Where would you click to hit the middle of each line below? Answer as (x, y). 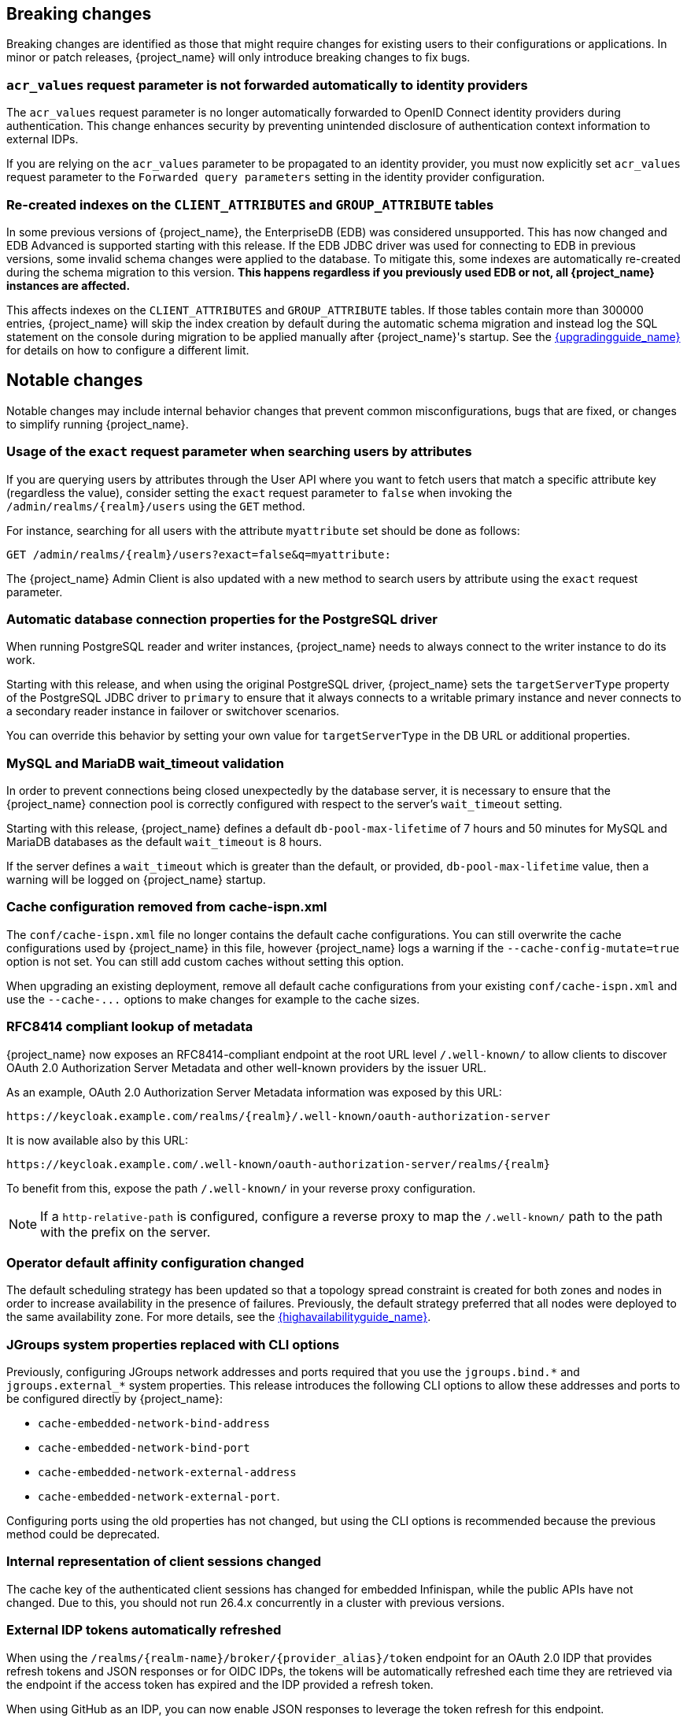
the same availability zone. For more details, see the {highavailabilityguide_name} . (219, 1317)
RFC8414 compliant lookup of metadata (130, 1027)
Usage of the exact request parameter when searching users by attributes (239, 452)
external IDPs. (42, 139)
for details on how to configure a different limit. (128, 350)
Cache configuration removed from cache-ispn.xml (167, 907)
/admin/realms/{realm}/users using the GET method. (156, 506)
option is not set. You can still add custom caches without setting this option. (205, 961)
